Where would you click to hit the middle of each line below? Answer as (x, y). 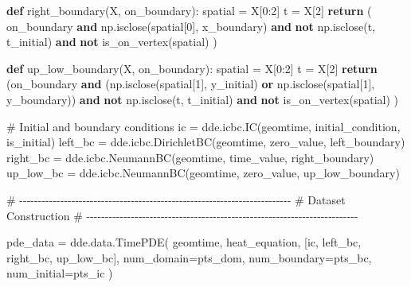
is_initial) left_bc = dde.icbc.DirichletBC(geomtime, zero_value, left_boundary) (206, 142)
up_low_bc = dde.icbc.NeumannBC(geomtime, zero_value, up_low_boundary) (203, 173)
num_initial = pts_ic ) (60, 273)
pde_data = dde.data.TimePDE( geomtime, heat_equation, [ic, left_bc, (184, 242)
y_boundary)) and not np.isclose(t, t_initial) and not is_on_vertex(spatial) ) (203, 99)
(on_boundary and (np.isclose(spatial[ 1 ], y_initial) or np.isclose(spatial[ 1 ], (191, 84)
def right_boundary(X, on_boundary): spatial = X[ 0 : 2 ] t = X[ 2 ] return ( (189, 10)
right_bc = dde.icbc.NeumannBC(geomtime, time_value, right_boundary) (190, 157)
